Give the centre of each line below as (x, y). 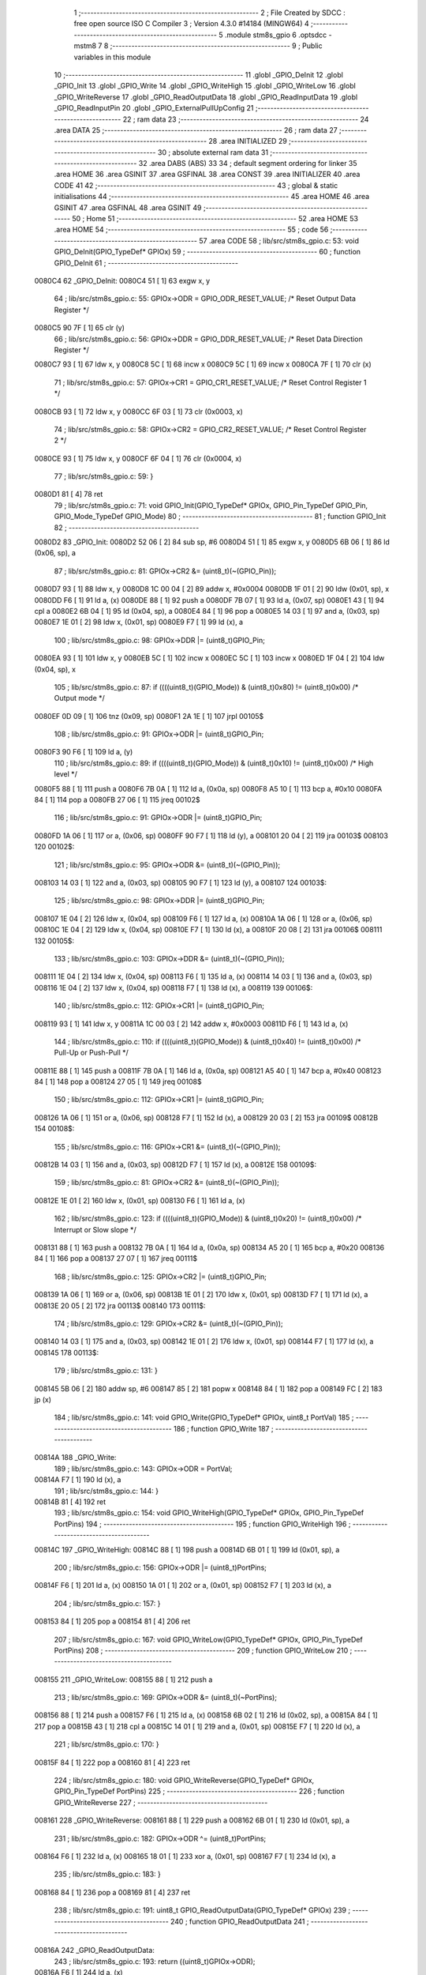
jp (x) (43, 1399)
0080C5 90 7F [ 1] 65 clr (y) (80, 328)
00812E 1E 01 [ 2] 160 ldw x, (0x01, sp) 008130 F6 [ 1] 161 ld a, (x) (140, 1200)
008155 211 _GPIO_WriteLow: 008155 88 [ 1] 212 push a (123, 1680)
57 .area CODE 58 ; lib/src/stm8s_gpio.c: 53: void (278, 240)
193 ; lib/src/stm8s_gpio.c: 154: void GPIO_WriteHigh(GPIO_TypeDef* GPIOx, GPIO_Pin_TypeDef (209, 1513)
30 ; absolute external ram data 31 (213, 152)
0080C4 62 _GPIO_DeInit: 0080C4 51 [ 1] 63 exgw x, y (122, 280)
